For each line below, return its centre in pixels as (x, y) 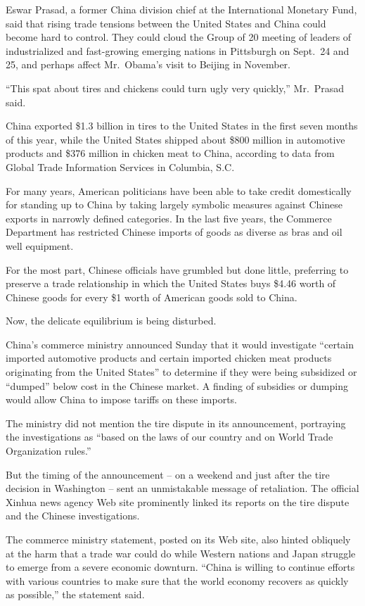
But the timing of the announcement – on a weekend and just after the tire (168, 474)
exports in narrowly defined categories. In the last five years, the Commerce (169, 218)
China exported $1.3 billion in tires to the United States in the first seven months (182, 126)
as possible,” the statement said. (75, 594)
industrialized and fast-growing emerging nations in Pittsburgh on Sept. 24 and (178, 50)
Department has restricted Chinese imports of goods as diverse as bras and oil (174, 232)
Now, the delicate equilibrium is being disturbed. (111, 321)
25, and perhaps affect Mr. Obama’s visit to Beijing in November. (148, 64)
